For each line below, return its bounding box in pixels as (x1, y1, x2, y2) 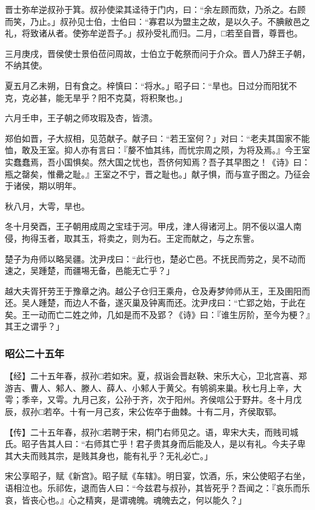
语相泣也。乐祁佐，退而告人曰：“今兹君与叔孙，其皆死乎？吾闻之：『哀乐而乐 (5, 482, 310, 494)
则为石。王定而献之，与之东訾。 (131, 231, 259, 244)
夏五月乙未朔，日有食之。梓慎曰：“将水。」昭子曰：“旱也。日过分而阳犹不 (5, 79, 297, 91)
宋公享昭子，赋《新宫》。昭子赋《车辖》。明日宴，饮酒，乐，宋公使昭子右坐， (5, 469, 310, 482)
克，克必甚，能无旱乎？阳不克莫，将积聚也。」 (5, 91, 187, 104)
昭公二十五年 (5, 345, 65, 360)
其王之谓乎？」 (5, 320, 64, 333)
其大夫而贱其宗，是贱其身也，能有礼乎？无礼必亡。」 (5, 449, 213, 462)
